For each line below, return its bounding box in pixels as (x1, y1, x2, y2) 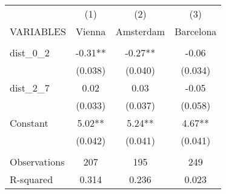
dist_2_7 (10, 81, 50, 95)
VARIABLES (10, 24, 66, 38)
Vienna (76, 24, 106, 38)
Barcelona (174, 24, 217, 38)
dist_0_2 (10, 45, 50, 59)
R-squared (10, 172, 53, 186)
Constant (10, 116, 48, 130)
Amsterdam (115, 24, 165, 38)
